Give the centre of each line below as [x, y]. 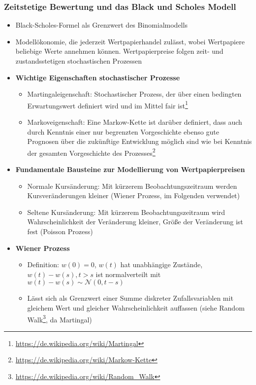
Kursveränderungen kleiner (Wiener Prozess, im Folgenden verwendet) [134, 195]
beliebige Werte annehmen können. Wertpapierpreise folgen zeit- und [119, 51]
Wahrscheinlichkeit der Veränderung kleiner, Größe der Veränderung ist [135, 222]
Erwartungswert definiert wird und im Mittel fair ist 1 [108, 105]
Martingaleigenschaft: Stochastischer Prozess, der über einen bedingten [134, 94]
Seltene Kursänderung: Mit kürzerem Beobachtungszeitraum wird [126, 212]
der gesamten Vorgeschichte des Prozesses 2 [91, 152]
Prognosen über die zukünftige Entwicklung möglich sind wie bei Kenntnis [140, 141]
